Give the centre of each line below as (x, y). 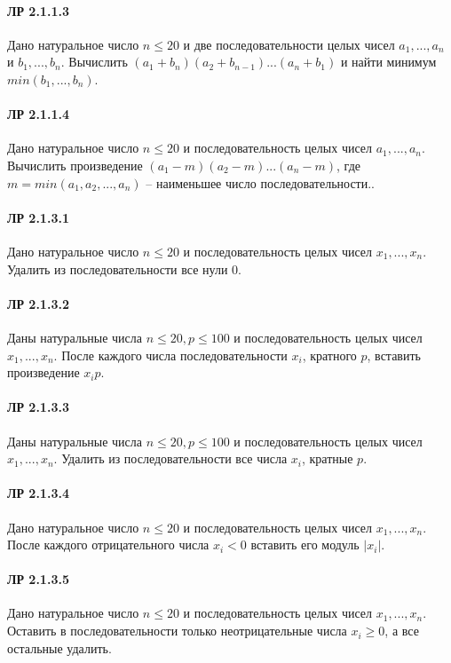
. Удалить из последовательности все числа (170, 458)
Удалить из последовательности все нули (118, 268)
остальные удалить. (59, 647)
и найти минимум (388, 62)
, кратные (327, 458)
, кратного (329, 355)
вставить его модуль (305, 545)
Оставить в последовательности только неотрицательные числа (177, 631)
